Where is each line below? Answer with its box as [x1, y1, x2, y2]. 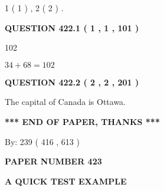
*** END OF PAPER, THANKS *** [5, 115, 160, 127]
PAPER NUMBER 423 [5, 155, 102, 167]
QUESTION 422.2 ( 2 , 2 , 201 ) [5, 75, 139, 88]
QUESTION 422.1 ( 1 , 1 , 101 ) [5, 21, 139, 34]
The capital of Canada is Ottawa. [5, 95, 126, 108]
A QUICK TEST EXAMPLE [5, 174, 127, 187]
